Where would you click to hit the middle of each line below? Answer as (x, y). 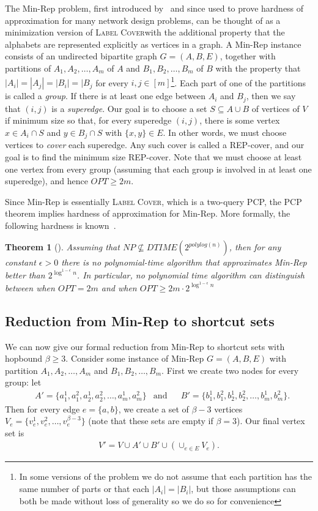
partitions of (28, 68)
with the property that (258, 68)
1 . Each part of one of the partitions (238, 81)
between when (30, 287)
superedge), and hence (46, 181)
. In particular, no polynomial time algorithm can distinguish (190, 275)
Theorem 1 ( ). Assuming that (62, 247)
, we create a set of (153, 408)
